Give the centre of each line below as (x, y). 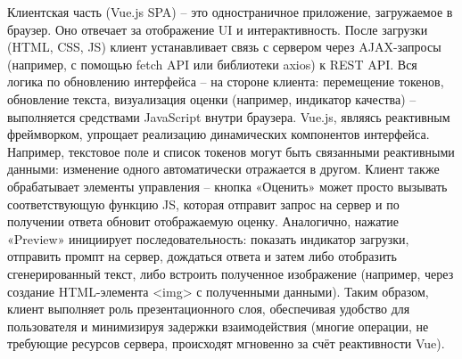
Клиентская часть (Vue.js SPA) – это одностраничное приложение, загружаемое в (230, 12)
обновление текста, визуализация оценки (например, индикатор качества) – (212, 98)
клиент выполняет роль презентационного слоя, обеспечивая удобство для (209, 309)
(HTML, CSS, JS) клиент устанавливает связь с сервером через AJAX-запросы (224, 47)
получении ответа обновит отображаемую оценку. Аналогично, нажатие (203, 221)
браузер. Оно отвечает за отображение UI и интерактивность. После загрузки (218, 29)
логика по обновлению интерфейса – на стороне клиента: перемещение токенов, (226, 82)
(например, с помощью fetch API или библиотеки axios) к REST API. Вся (212, 64)
